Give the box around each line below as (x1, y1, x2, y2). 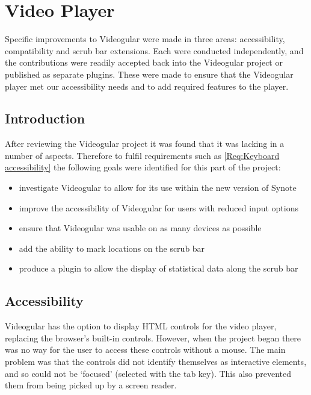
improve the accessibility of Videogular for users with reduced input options (19, 201, 298, 214)
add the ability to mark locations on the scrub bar (19, 241, 205, 254)
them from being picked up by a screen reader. (5, 379, 177, 391)
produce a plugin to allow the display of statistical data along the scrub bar (19, 262, 298, 275)
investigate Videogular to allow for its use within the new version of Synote (19, 181, 297, 194)
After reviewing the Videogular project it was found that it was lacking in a (5, 137, 285, 150)
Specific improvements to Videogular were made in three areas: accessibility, (5, 33, 285, 45)
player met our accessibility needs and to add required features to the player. (5, 79, 289, 92)
